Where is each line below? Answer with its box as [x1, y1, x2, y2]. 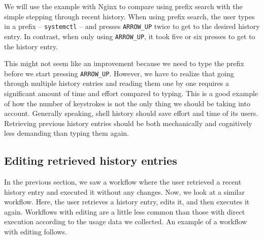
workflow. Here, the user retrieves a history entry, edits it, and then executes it [4, 196, 250, 207]
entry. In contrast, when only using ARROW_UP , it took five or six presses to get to [4, 31, 255, 41]
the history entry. [4, 41, 58, 51]
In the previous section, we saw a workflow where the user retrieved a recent [4, 176, 242, 187]
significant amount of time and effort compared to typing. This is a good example [4, 87, 258, 98]
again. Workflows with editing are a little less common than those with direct [4, 206, 245, 217]
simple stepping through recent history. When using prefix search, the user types [4, 11, 255, 21]
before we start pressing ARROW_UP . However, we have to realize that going [4, 68, 234, 78]
